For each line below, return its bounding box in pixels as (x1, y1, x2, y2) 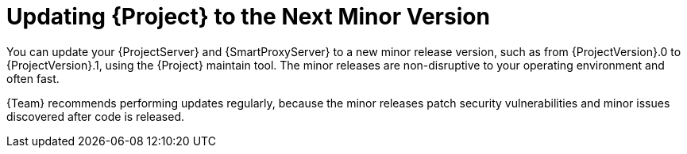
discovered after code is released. (6, 109, 185, 123)
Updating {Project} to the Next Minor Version (6, 3, 490, 30)
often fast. (6, 71, 60, 85)
